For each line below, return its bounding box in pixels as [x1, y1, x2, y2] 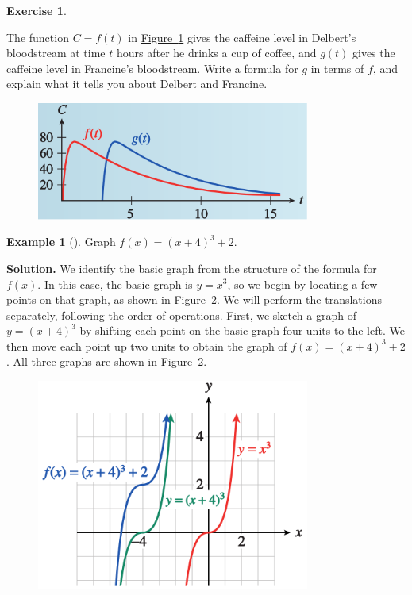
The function [6, 29, 69, 45]
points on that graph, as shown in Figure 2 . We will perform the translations [6, 291, 382, 308]
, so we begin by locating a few [227, 275, 378, 292]
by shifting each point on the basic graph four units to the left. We [79, 322, 405, 339]
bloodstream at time [6, 44, 106, 61]
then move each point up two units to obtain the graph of [6, 337, 287, 354]
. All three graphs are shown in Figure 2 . [6, 353, 207, 370]
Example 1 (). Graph [6, 233, 116, 250]
